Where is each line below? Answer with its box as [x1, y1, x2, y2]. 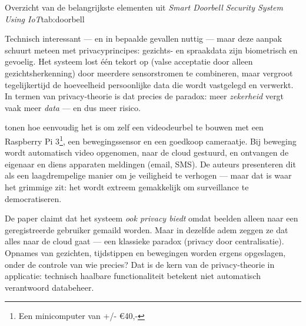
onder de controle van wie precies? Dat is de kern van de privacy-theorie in [5, 258, 275, 270]
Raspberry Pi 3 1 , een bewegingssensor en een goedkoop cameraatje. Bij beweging [5, 133, 297, 147]
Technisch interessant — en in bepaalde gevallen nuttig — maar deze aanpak [5, 32, 282, 45]
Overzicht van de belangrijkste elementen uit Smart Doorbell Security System [5, 1, 283, 13]
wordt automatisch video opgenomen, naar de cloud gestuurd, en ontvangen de [5, 146, 289, 159]
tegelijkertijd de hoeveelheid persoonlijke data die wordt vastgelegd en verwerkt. [5, 78, 294, 90]
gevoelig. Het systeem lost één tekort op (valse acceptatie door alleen [5, 55, 253, 68]
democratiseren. [5, 192, 62, 204]
